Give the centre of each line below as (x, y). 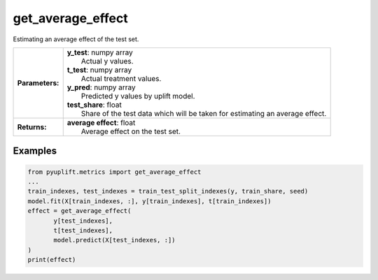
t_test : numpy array (99, 70)
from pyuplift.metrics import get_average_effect (114, 172)
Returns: (32, 127)
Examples (35, 151)
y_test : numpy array (100, 52)
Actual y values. (107, 61)
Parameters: (38, 82)
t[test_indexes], (83, 230)
